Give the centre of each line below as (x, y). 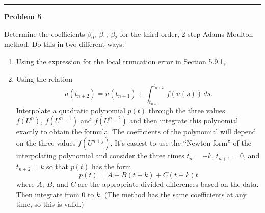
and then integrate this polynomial (184, 120)
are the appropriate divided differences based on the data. (168, 184)
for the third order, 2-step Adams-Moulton (187, 33)
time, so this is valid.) (50, 204)
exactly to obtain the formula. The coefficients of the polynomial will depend (136, 132)
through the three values (187, 110)
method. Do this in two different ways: (64, 44)
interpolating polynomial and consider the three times (100, 156)
